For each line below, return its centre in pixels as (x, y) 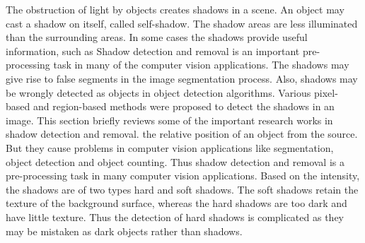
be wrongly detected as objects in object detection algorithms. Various (158, 92)
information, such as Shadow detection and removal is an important (153, 51)
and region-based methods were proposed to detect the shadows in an (184, 106)
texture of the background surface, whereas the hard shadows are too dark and (176, 203)
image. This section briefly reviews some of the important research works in (169, 120)
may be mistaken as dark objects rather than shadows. (124, 231)
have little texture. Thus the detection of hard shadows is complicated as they (175, 217)
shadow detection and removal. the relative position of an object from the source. (182, 134)
